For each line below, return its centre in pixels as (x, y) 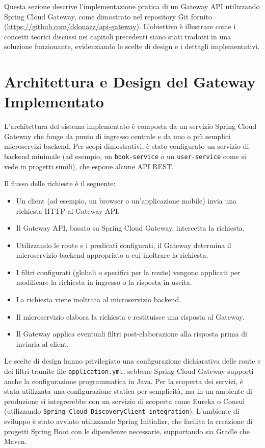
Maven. (16, 441)
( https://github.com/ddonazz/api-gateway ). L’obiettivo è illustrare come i (120, 26)
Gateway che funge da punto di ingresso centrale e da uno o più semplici (117, 136)
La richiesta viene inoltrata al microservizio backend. (99, 299)
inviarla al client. (42, 343)
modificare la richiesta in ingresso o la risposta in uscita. (104, 282)
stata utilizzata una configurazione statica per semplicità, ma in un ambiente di (128, 391)
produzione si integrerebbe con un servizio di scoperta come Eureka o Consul (125, 401)
